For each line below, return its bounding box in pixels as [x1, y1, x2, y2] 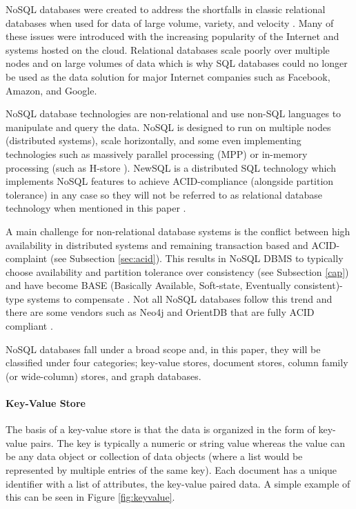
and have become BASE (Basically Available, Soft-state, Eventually [6, 278, 291, 292]
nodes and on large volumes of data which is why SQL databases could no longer [6, 56, 348, 70]
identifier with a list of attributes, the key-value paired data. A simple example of [6, 476, 350, 490]
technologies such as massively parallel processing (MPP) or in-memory [6, 146, 308, 161]
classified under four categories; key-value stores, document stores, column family [6, 355, 348, 370]
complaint [6, 251, 48, 266]
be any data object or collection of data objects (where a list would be [6, 449, 303, 463]
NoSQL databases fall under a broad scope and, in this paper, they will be [6, 341, 321, 356]
